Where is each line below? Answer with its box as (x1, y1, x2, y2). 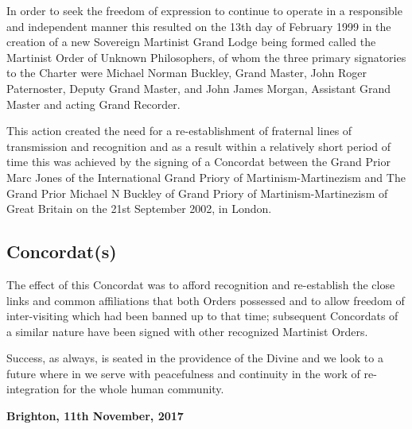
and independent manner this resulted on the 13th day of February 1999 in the (6, 17, 391, 34)
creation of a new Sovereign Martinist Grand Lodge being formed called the (6, 33, 376, 50)
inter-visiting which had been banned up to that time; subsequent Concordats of (6, 307, 398, 324)
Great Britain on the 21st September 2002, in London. (6, 200, 272, 217)
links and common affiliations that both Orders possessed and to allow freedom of (6, 292, 405, 308)
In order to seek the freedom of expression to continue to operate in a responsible (6, 2, 402, 18)
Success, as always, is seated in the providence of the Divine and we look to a (6, 350, 383, 366)
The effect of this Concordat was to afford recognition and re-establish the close (6, 276, 395, 292)
